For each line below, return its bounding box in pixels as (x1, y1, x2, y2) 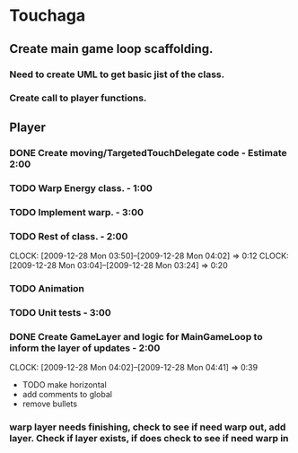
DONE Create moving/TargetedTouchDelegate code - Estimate (9, 146, 287, 159)
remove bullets (22, 398, 78, 409)
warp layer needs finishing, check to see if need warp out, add (9, 421, 286, 433)
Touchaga (9, 5, 86, 26)
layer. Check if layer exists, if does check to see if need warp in (9, 431, 289, 444)
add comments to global (22, 389, 112, 400)
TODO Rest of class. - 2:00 (9, 230, 128, 242)
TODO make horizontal (22, 379, 108, 390)
